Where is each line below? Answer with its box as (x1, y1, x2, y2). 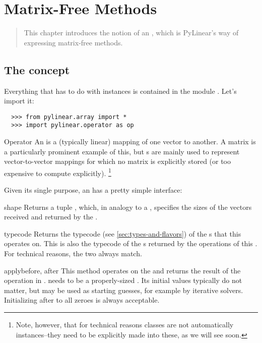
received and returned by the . (4, 211, 98, 222)
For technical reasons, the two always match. (4, 248, 142, 259)
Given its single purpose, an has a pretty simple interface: (4, 185, 182, 195)
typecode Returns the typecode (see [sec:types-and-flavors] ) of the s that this (4, 228, 241, 239)
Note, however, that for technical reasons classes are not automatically (16, 319, 234, 329)
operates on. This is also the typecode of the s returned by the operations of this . (4, 238, 257, 249)
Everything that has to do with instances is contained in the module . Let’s (4, 85, 237, 96)
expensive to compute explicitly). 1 (4, 166, 111, 178)
